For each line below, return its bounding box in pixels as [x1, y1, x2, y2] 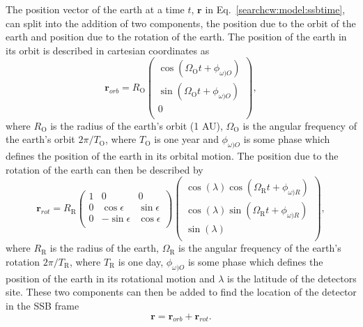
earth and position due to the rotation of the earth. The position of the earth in [6, 29, 347, 44]
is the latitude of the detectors [227, 271, 357, 285]
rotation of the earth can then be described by [6, 162, 203, 176]
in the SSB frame [6, 298, 79, 312]
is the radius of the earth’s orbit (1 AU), [50, 118, 223, 132]
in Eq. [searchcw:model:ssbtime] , [205, 2, 346, 16]
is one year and [154, 132, 219, 146]
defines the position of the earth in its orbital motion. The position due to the [6, 148, 339, 162]
